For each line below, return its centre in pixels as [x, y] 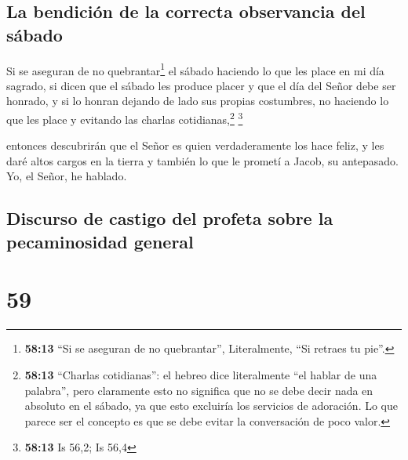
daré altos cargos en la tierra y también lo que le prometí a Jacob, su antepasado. [202, 160]
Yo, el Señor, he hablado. [67, 176]
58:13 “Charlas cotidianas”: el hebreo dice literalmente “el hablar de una [201, 374]
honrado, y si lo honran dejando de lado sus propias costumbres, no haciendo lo [198, 101]
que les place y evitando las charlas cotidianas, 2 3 [125, 118]
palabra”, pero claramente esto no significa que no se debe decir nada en [199, 390]
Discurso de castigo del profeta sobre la [170, 218]
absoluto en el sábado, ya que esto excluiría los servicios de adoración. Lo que [211, 406]
